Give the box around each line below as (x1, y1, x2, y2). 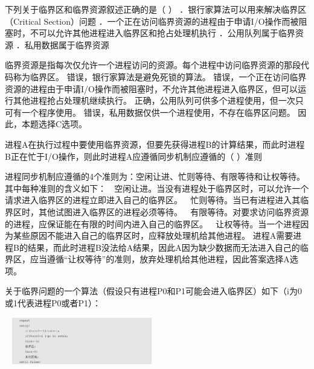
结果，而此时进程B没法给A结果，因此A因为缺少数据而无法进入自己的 (27, 241, 300, 253)
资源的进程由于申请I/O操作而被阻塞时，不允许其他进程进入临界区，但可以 (5, 82, 298, 95)
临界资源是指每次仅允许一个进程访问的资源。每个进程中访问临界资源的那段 (5, 58, 301, 71)
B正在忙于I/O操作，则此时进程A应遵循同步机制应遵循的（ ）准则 (5, 150, 263, 162)
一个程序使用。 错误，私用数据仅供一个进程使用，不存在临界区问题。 (21, 106, 295, 118)
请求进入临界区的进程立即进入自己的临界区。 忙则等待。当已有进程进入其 (5, 194, 301, 206)
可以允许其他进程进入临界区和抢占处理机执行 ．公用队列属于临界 (38, 27, 295, 39)
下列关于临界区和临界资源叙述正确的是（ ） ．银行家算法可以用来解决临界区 (5, 3, 307, 15)
